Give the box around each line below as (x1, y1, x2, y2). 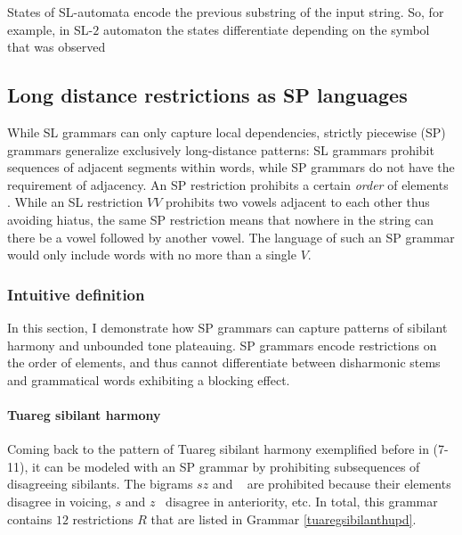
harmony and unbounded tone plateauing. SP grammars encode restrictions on (7, 335, 437, 354)
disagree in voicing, (7, 491, 111, 510)
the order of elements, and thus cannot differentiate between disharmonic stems (7, 353, 441, 372)
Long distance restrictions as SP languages (7, 81, 408, 109)
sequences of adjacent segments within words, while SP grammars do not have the (7, 158, 455, 177)
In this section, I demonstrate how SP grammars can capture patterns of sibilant (7, 317, 448, 336)
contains (7, 509, 53, 528)
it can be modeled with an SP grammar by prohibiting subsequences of (31, 457, 420, 475)
